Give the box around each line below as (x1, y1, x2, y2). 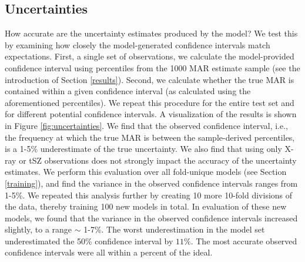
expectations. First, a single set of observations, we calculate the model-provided (5, 50, 294, 62)
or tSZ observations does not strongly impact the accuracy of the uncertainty (19, 154, 297, 166)
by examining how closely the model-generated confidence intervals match (5, 38, 270, 51)
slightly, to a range (5, 223, 72, 236)
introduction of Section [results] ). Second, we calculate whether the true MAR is (5, 73, 294, 85)
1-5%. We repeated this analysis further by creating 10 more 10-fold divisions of (5, 188, 293, 201)
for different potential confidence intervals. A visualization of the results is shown (5, 108, 297, 120)
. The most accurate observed (190, 234, 297, 247)
